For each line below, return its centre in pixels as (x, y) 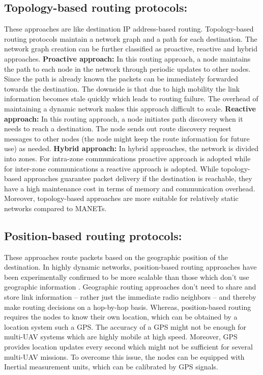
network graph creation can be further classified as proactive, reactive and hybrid (131, 49)
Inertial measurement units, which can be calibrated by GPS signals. (111, 367)
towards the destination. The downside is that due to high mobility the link (122, 88)
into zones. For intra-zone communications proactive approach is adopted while (127, 158)
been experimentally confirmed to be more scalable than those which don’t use (127, 277)
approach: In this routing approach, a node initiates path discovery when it (124, 118)
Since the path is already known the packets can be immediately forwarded (121, 79)
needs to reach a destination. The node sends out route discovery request (118, 128)
